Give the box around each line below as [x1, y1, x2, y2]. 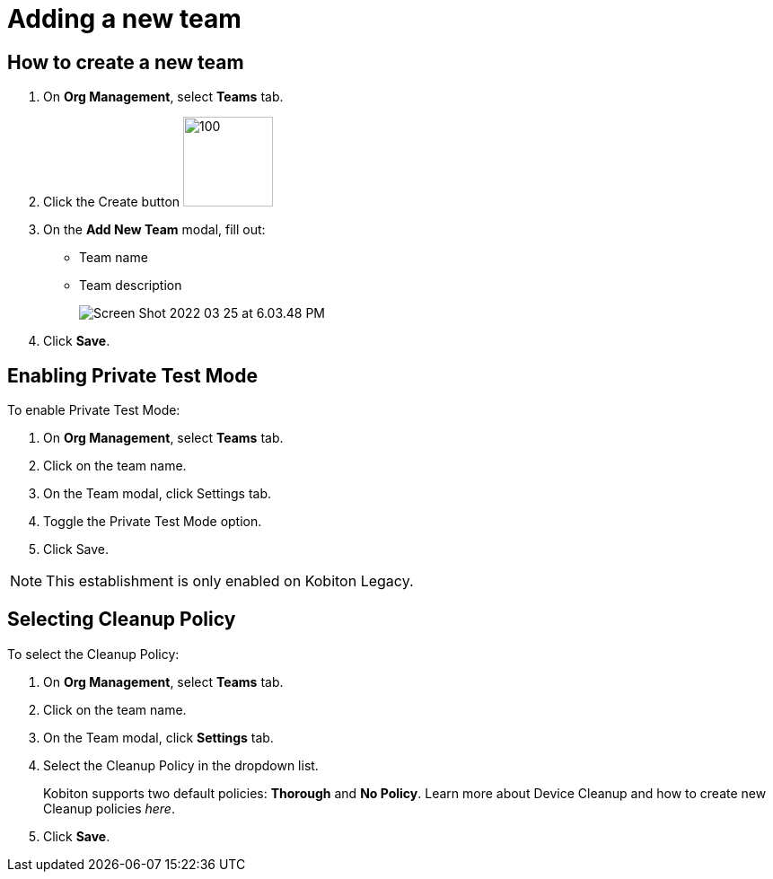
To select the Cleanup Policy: [7, 646, 180, 662]
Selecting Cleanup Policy [7, 608, 236, 631]
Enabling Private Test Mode [7, 364, 258, 387]
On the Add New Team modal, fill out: [43, 222, 266, 238]
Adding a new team [7, 4, 242, 34]
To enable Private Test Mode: [7, 402, 180, 418]
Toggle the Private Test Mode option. [43, 514, 262, 530]
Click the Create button [43, 194, 180, 210]
